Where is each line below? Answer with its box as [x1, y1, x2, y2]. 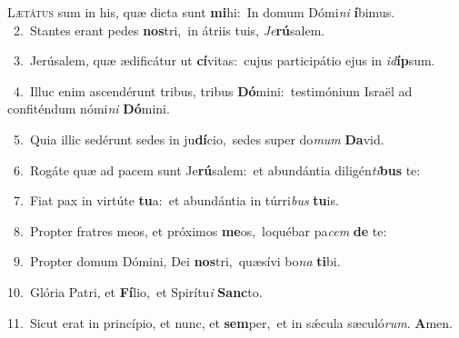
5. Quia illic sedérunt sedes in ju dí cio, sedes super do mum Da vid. [13, 129, 384, 148]
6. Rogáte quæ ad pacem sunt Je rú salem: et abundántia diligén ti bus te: [13, 160, 421, 179]
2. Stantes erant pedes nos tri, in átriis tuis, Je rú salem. [13, 20, 325, 39]
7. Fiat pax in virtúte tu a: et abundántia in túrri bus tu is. [13, 191, 339, 210]
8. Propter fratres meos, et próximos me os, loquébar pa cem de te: [13, 221, 387, 240]
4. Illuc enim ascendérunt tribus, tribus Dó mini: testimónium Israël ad [13, 81, 413, 100]
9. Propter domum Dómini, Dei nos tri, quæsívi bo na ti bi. [13, 252, 341, 271]
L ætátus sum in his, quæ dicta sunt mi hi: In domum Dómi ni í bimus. [7, 3, 395, 21]
